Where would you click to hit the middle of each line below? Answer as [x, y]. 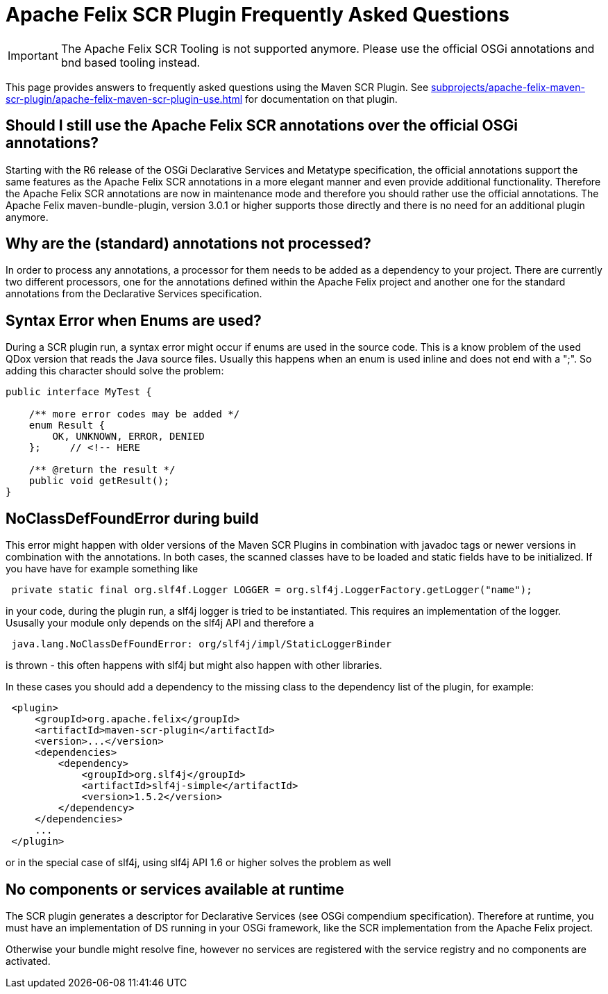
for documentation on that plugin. [321, 99]
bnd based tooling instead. [130, 62]
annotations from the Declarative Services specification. [134, 294]
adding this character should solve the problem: [115, 371]
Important [33, 55]
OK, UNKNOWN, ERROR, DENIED [128, 437]
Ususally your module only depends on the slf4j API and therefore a [160, 623]
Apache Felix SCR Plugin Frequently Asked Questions [257, 15]
